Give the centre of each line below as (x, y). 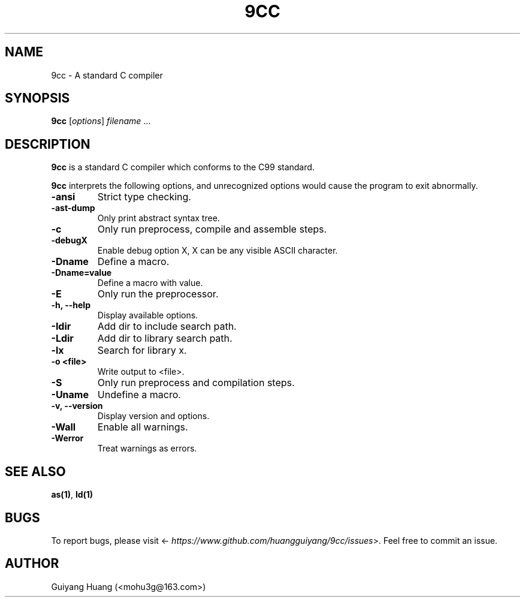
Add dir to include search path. (167, 326)
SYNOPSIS (37, 98)
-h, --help (71, 305)
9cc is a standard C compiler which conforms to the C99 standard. (183, 167)
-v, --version (77, 406)
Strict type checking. (144, 197)
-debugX (69, 240)
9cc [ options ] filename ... (101, 121)
